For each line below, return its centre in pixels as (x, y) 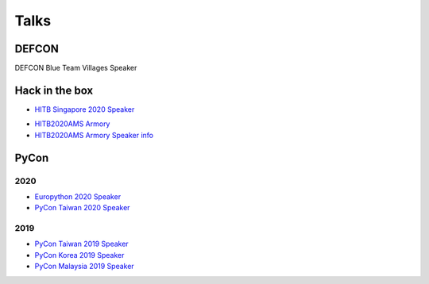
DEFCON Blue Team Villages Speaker (76, 68)
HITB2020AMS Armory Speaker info (94, 135)
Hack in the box (54, 90)
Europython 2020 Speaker (78, 196)
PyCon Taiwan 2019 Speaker (81, 244)
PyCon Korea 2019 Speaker (79, 255)
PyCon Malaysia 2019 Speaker (84, 267)
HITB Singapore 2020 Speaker (85, 109)
